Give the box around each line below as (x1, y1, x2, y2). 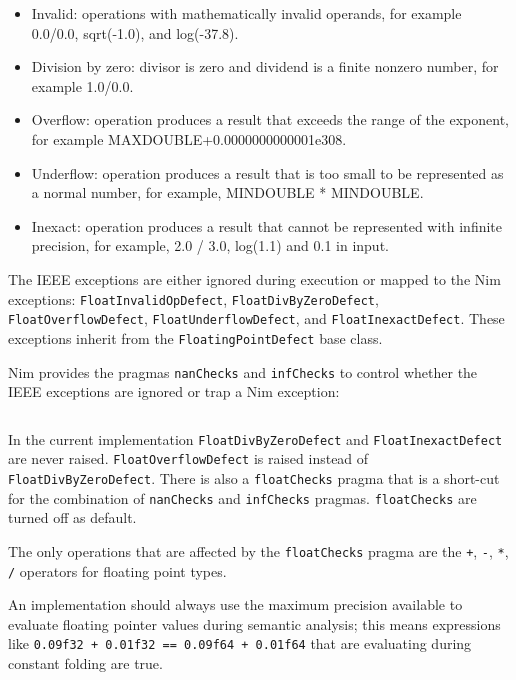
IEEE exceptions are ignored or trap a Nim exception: (8, 381, 340, 402)
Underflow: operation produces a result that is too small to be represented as (31, 162, 504, 183)
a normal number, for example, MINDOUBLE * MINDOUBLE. (31, 182, 424, 203)
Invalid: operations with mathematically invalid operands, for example (31, 3, 462, 23)
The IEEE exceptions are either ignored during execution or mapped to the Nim (8, 268, 501, 289)
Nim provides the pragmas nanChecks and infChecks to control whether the (8, 361, 478, 382)
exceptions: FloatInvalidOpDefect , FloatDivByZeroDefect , (8, 288, 379, 309)
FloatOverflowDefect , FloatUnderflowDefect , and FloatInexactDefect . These (8, 308, 505, 329)
